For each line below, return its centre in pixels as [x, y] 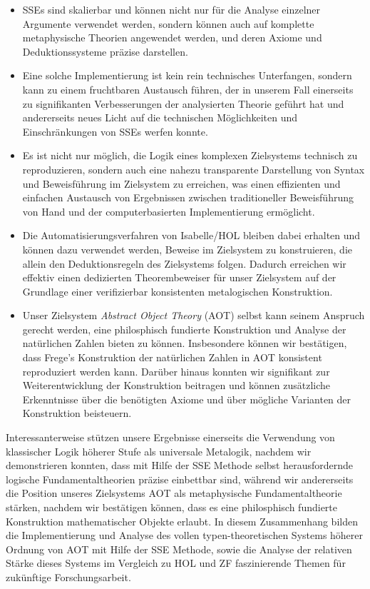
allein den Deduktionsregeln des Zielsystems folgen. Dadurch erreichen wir [184, 263]
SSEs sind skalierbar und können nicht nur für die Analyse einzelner [171, 9]
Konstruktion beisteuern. [77, 413]
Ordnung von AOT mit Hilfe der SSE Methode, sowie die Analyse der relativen [179, 549]
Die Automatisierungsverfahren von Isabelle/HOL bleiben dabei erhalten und [191, 235]
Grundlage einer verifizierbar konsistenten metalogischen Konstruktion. [178, 291]
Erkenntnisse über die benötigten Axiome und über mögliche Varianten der [187, 399]
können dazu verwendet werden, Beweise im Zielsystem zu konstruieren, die [187, 249]
